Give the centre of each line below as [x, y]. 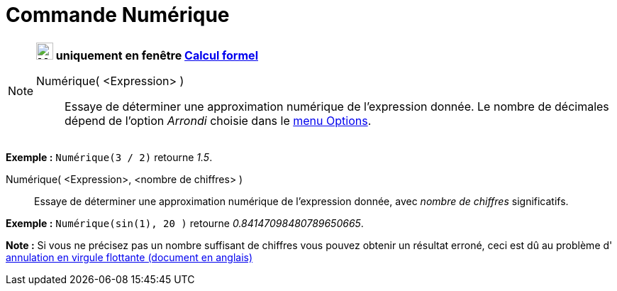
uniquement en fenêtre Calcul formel [157, 55]
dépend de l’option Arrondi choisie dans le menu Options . [218, 120]
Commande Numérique [118, 15]
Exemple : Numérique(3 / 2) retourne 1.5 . [109, 157]
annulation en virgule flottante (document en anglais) [129, 257]
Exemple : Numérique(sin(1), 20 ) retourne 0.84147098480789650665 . [185, 223]
